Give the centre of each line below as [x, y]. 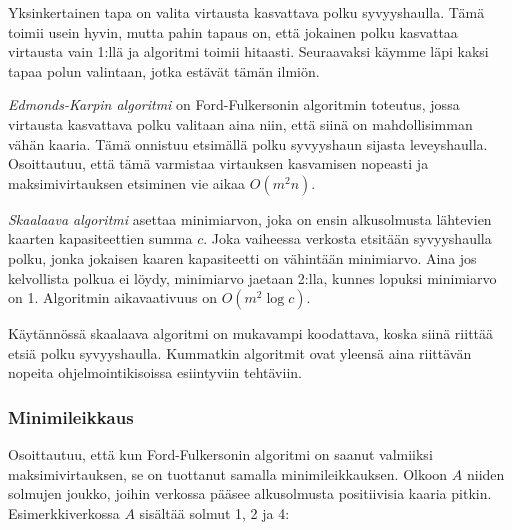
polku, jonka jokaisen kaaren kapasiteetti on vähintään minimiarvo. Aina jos [242, 257]
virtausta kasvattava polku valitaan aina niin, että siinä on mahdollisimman [240, 123]
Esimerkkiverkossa [64, 512]
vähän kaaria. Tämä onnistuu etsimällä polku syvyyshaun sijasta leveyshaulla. [248, 143]
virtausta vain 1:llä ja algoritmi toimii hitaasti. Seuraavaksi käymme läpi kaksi [248, 51]
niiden [485, 473]
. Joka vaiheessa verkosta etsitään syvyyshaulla [347, 238]
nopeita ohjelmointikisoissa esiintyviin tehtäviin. [155, 372]
